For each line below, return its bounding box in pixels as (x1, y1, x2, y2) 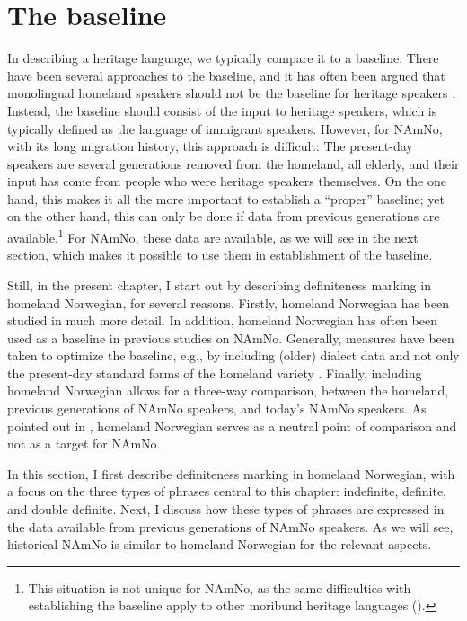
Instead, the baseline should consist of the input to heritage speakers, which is (7, 101, 437, 120)
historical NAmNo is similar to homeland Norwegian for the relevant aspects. (7, 535, 432, 554)
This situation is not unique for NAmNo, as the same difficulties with (28, 578, 411, 597)
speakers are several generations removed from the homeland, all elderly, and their (7, 154, 460, 173)
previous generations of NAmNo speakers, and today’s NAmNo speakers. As (7, 399, 427, 418)
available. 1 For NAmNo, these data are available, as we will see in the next (7, 226, 419, 246)
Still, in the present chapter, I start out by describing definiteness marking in (7, 275, 431, 294)
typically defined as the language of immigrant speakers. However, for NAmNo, (7, 119, 443, 138)
